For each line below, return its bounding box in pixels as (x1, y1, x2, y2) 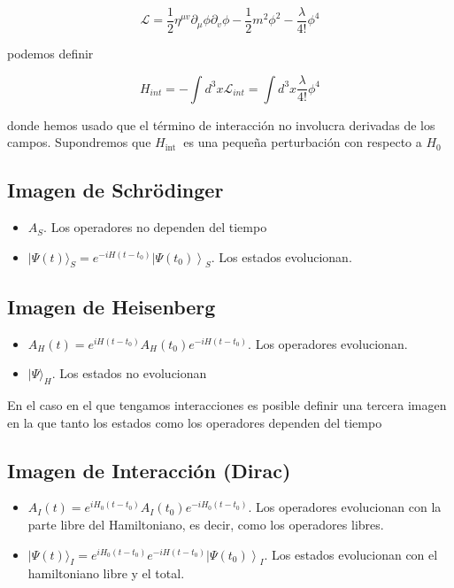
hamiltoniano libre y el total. (27, 564, 185, 583)
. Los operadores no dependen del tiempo (43, 218, 267, 236)
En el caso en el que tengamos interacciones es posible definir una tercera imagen (7, 396, 447, 414)
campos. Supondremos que (7, 133, 151, 151)
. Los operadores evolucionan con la (248, 498, 442, 516)
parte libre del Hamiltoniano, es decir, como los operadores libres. (27, 515, 384, 534)
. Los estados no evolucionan (51, 364, 207, 383)
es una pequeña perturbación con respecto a (183, 133, 422, 151)
